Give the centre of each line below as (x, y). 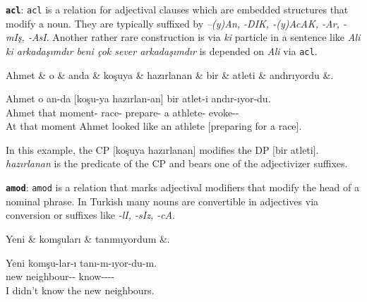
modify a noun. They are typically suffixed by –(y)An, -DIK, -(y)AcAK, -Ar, (173, 23)
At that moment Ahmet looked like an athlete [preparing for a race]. (154, 126)
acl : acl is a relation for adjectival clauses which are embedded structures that (177, 9)
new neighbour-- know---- (60, 276)
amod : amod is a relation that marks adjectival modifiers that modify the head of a (182, 187)
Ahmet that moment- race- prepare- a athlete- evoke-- (122, 112)
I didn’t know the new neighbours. (80, 290)
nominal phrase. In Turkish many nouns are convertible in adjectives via (162, 201)
